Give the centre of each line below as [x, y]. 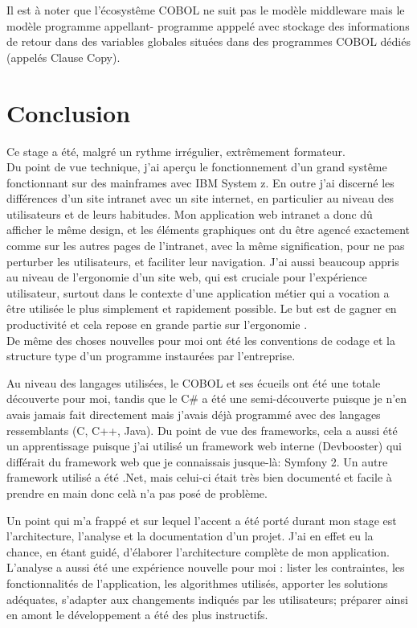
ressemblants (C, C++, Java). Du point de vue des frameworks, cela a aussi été [202, 430]
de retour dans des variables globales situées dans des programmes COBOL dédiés [208, 41]
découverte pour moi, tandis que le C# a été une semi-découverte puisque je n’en [207, 398]
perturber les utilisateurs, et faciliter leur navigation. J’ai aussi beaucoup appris [203, 261]
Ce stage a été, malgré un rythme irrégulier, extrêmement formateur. [176, 151]
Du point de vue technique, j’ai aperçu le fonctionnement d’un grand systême [197, 167]
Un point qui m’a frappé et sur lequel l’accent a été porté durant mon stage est [202, 520]
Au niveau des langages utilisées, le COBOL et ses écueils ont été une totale [194, 382]
